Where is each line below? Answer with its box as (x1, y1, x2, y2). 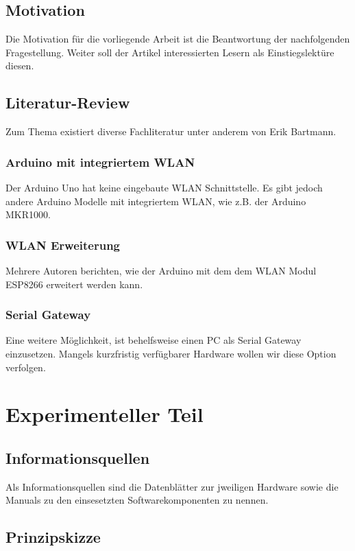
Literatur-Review (5, 92, 130, 113)
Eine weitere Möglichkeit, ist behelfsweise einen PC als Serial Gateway (5, 333, 302, 347)
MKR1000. (5, 207, 51, 222)
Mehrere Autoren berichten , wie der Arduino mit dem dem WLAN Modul (5, 263, 317, 277)
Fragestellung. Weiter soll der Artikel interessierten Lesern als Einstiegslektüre (5, 45, 334, 59)
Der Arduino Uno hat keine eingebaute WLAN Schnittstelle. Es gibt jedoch (5, 180, 323, 194)
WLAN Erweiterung (5, 236, 121, 253)
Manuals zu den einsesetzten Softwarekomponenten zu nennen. (5, 493, 269, 507)
